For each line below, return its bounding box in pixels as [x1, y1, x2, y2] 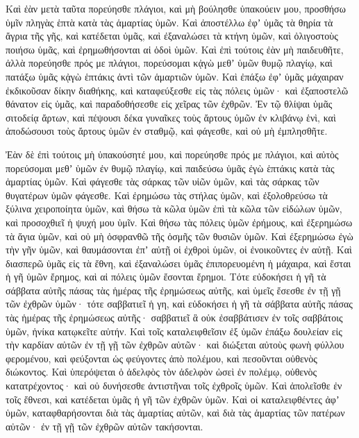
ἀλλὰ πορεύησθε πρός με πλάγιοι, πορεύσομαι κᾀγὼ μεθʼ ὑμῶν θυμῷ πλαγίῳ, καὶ [6, 56, 333, 70]
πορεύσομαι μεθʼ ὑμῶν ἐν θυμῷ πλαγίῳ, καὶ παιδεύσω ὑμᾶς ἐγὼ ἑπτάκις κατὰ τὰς [6, 160, 335, 175]
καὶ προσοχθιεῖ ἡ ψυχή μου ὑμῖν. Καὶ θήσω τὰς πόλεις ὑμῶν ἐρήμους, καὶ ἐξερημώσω [6, 214, 353, 229]
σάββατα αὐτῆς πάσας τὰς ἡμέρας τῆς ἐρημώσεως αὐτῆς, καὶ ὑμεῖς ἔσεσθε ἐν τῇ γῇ [6, 283, 341, 297]
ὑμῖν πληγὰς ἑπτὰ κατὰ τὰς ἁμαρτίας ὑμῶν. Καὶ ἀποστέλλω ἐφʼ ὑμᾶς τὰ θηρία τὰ [6, 15, 333, 29]
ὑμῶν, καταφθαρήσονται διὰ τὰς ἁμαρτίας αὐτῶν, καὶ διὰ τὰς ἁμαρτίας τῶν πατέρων [6, 405, 345, 420]
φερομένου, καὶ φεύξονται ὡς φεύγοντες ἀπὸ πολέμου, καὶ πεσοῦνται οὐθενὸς [6, 351, 317, 365]
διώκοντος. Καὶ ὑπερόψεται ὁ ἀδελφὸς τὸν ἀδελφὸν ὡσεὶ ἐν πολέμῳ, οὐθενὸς [6, 364, 317, 379]
